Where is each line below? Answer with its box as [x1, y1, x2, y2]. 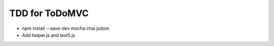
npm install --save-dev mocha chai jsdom [22, 25, 109, 31]
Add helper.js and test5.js [22, 32, 76, 38]
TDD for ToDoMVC [9, 8, 89, 19]
